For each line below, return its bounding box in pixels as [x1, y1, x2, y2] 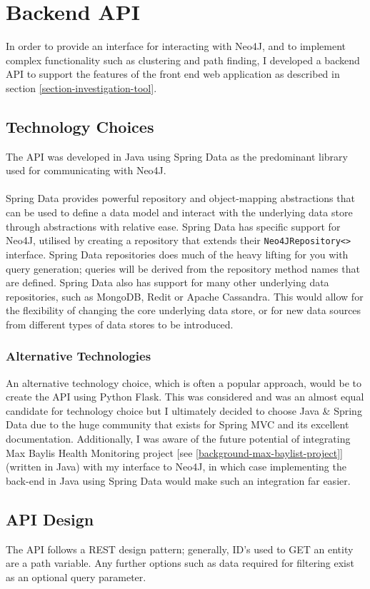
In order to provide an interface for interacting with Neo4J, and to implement [6, 39, 346, 54]
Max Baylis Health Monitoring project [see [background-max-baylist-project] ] [6, 445, 343, 460]
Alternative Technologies [6, 347, 151, 365]
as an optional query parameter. [6, 569, 146, 584]
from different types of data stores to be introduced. [6, 316, 234, 331]
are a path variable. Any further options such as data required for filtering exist [6, 555, 354, 570]
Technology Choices [6, 115, 154, 137]
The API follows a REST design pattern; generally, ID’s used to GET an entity [6, 541, 354, 556]
